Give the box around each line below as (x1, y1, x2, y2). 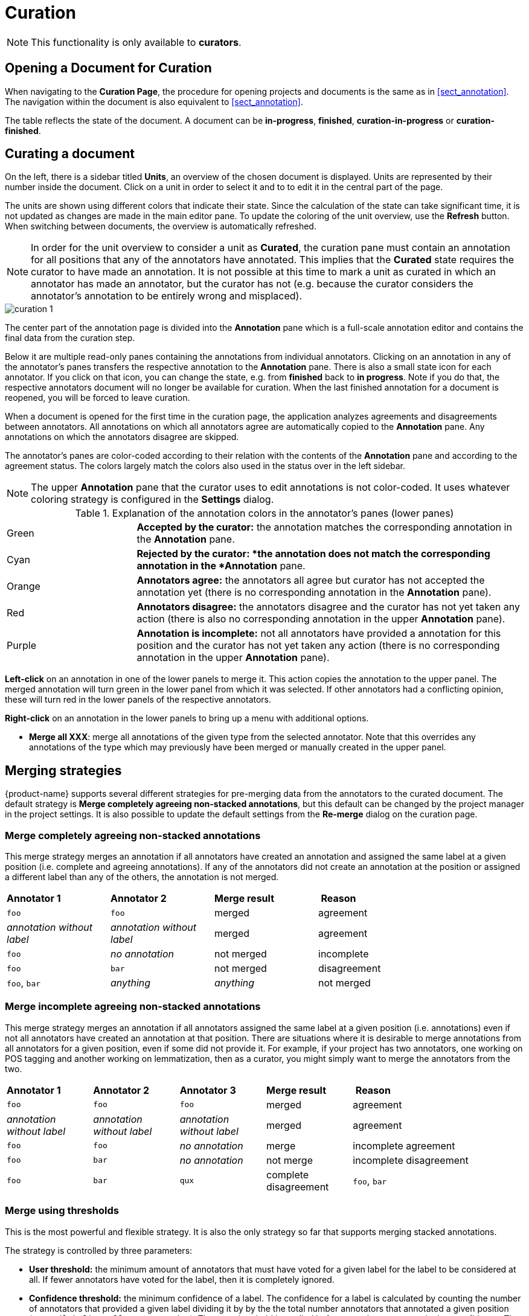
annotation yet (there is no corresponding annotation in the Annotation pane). (136, 586, 492, 599)
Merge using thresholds (5, 1204, 119, 1217)
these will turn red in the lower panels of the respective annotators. (5, 694, 272, 705)
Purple (7, 639, 36, 652)
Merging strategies (5, 762, 122, 778)
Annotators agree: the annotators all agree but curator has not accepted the (136, 574, 485, 587)
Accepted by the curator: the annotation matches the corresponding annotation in (136, 521, 512, 534)
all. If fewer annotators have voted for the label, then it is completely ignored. (29, 1274, 335, 1285)
